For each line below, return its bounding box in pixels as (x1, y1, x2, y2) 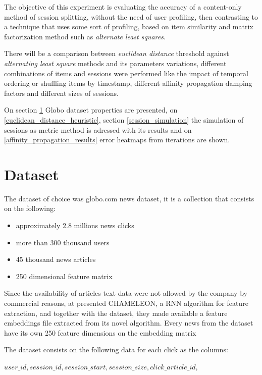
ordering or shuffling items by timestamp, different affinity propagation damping (4, 78, 252, 88)
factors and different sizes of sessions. (4, 87, 119, 98)
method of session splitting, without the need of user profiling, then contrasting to (4, 11, 258, 22)
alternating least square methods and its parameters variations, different (4, 58, 227, 68)
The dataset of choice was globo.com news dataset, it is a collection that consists (4, 193, 254, 203)
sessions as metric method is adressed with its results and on (4, 124, 192, 135)
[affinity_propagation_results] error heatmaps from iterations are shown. (4, 134, 230, 145)
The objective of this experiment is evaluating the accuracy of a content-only (4, 2, 242, 12)
